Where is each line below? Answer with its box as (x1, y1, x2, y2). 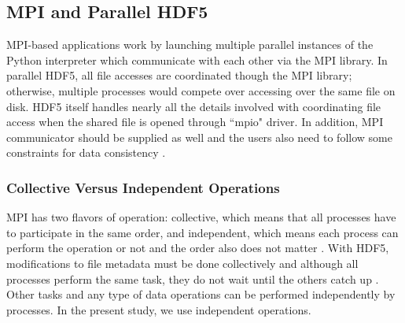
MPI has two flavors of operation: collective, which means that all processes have (6, 209, 396, 225)
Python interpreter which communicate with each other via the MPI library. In (6, 51, 388, 68)
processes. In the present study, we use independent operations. (6, 301, 311, 317)
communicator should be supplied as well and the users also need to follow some (6, 128, 392, 145)
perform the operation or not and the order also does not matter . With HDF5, (6, 239, 389, 256)
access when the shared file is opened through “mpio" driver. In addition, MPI (6, 113, 384, 130)
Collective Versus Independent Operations (6, 177, 280, 197)
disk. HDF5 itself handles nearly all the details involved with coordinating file (6, 98, 381, 114)
